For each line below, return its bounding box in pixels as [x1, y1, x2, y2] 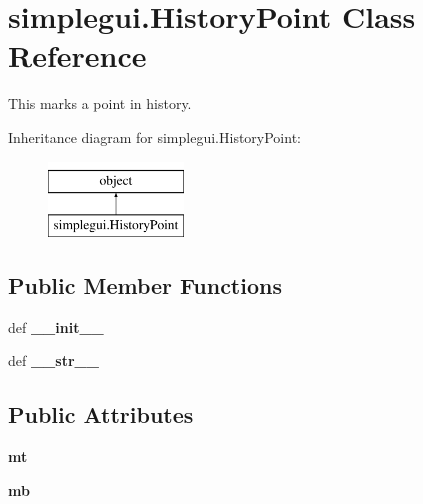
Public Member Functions [8, 270, 282, 301]
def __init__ [8, 316, 104, 337]
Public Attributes [8, 399, 194, 430]
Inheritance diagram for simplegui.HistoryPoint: [8, 126, 301, 147]
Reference [8, 35, 147, 76]
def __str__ [8, 350, 99, 371]
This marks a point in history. [8, 93, 192, 114]
